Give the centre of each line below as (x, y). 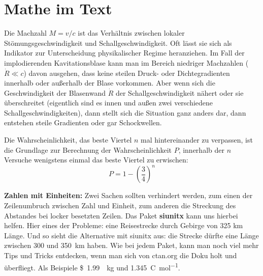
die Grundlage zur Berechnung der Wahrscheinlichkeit (88, 149)
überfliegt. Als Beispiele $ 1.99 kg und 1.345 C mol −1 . (92, 266)
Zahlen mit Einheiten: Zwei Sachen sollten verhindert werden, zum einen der (128, 195)
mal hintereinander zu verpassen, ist (197, 140)
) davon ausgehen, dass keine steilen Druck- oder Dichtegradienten (127, 73)
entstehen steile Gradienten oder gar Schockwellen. (83, 122)
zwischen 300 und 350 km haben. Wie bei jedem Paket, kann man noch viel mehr (131, 245)
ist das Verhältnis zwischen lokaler (131, 33)
